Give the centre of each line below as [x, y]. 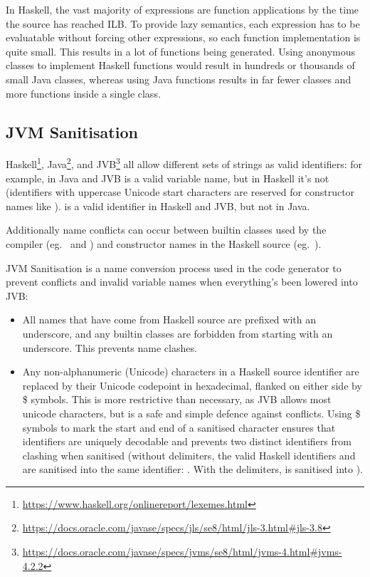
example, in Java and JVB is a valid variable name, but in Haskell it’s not [168, 178]
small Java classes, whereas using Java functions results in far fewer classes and [179, 79]
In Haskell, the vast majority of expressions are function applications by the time [183, 9]
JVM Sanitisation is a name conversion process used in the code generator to [174, 267]
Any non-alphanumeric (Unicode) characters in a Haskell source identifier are [191, 371]
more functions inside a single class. [83, 93]
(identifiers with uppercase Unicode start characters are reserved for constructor [180, 192]
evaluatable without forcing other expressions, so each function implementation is [183, 37]
